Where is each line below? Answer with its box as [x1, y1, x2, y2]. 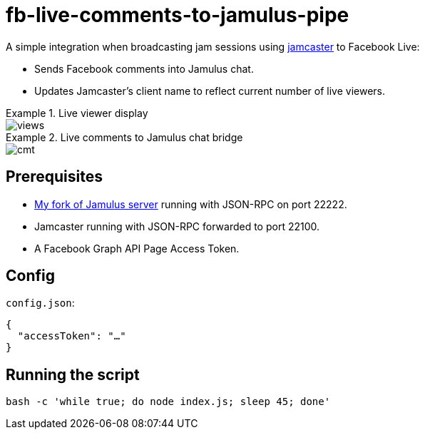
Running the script [6, 365, 140, 384]
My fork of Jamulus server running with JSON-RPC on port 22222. [34, 198, 347, 210]
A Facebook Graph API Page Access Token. [34, 242, 240, 255]
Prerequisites [6, 168, 103, 186]
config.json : [6, 297, 75, 309]
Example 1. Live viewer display [6, 106, 148, 119]
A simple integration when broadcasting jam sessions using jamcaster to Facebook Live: [6, 40, 420, 53]
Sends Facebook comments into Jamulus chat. [34, 62, 254, 75]
